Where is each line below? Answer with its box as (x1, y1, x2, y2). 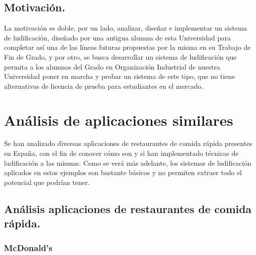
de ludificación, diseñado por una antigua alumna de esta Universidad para (4, 32, 231, 42)
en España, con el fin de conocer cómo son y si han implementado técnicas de (4, 148, 239, 158)
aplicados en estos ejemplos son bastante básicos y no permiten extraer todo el (4, 167, 242, 178)
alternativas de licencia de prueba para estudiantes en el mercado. (4, 80, 204, 91)
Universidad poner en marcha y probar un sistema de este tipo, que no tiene (4, 71, 235, 81)
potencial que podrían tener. (4, 177, 90, 187)
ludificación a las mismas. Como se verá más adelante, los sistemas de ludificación (4, 157, 252, 168)
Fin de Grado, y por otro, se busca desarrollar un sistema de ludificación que (4, 51, 237, 62)
